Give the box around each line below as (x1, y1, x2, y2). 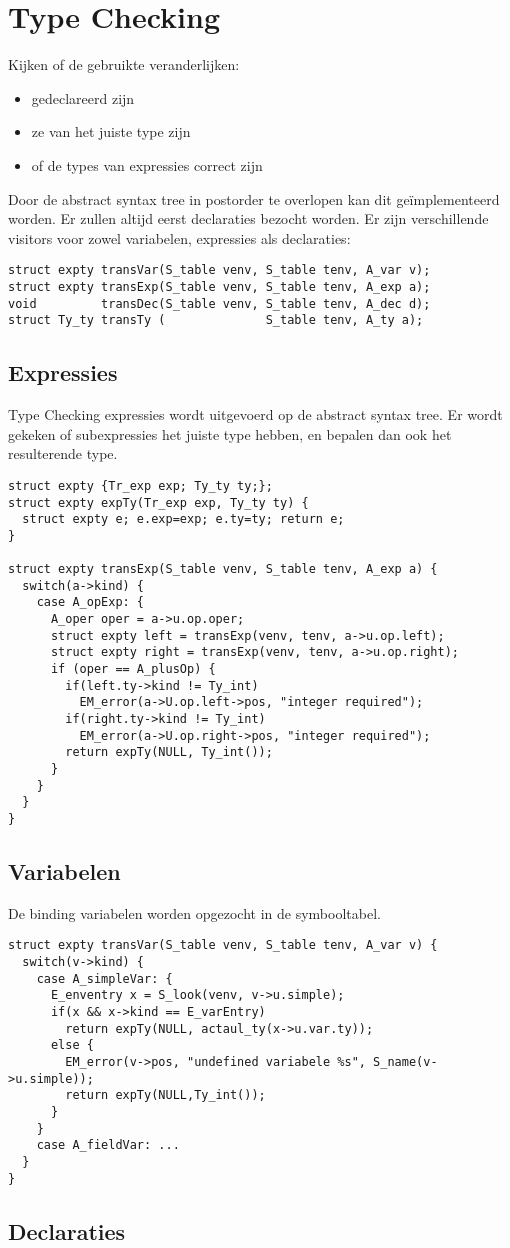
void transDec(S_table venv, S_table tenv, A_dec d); (8, 296, 431, 311)
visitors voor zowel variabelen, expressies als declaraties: (8, 227, 351, 248)
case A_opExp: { (36, 595, 145, 610)
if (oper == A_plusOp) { (50, 662, 216, 677)
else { (50, 1038, 94, 1053)
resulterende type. (8, 443, 118, 464)
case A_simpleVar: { (36, 971, 173, 986)
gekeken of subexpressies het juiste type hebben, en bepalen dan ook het (8, 423, 452, 444)
